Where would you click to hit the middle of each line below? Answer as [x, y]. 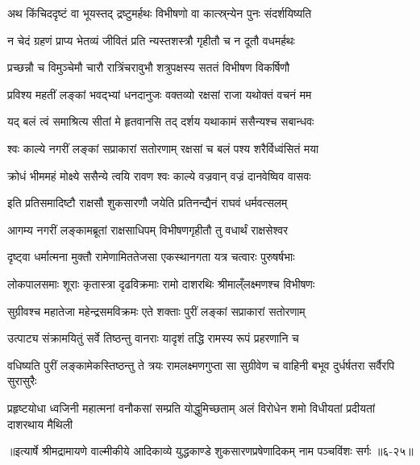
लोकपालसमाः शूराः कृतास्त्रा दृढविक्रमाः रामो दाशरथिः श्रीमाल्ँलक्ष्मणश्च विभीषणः [161, 283]
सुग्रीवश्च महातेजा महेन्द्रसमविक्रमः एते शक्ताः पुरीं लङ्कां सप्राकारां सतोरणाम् [156, 311]
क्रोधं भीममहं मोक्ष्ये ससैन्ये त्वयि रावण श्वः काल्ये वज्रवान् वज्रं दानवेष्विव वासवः [159, 175]
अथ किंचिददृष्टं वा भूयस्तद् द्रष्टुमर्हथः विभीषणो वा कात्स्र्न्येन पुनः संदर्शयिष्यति [160, 13]
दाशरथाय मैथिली [40, 423]
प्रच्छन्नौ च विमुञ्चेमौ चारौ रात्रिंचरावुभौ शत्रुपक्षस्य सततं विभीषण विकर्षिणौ [149, 67]
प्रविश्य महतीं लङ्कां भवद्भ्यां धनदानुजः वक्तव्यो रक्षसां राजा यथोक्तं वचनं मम [160, 94]
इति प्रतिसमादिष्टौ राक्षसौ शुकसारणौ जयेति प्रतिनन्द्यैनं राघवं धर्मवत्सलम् [148, 203]
